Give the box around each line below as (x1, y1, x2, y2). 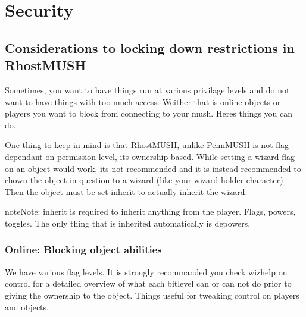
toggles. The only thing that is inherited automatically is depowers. (5, 216, 251, 229)
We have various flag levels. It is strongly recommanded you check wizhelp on (5, 265, 288, 278)
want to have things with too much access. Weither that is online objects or (5, 95, 281, 108)
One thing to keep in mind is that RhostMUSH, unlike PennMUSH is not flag (5, 139, 289, 151)
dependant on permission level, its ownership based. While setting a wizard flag (5, 150, 295, 162)
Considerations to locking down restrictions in (5, 38, 295, 57)
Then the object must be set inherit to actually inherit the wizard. (5, 185, 248, 197)
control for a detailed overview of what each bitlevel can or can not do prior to (5, 277, 292, 290)
